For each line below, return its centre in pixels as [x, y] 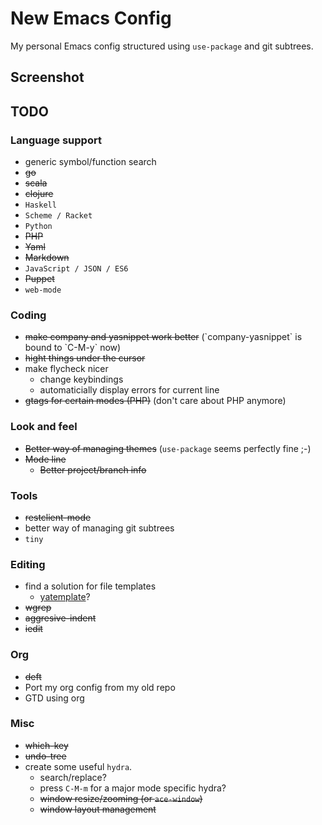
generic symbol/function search [90, 162]
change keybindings [81, 379]
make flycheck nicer [66, 369]
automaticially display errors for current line [129, 390]
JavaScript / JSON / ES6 [76, 269]
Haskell [40, 205]
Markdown [47, 258]
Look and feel [44, 427]
